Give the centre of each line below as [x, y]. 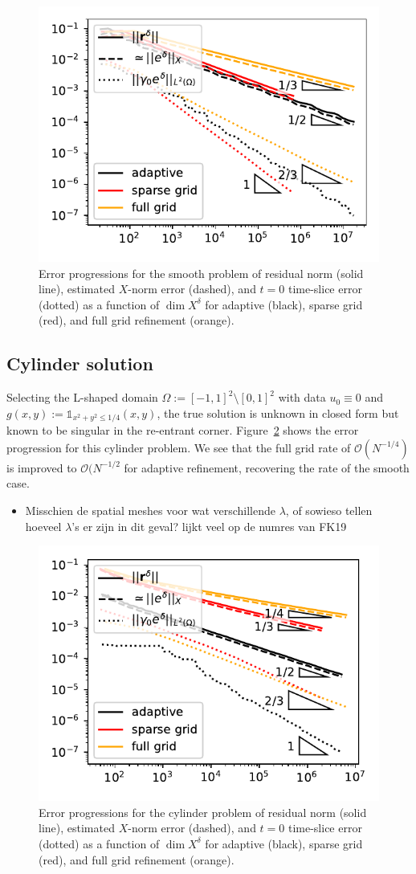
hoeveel [43, 526]
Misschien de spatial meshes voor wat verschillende [151, 510]
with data [302, 397]
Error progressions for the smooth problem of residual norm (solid [201, 273]
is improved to [42, 467]
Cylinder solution [80, 363]
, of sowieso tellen [329, 510]
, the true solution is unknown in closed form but [278, 412]
